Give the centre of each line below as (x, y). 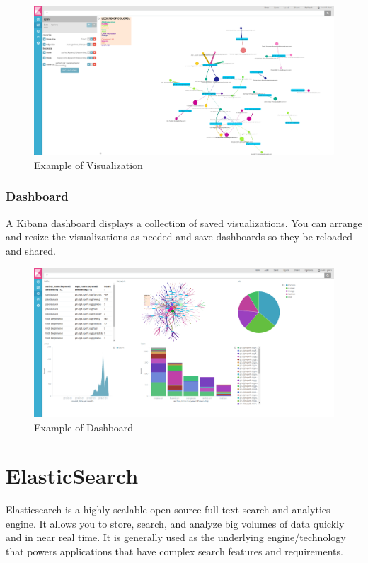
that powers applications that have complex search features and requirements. (174, 551)
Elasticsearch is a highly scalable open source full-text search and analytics (168, 510)
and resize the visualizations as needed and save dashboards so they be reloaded (179, 237)
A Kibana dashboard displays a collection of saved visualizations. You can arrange (184, 222)
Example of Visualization (88, 164)
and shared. (31, 250)
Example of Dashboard (84, 427)
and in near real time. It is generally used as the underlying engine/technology (176, 537)
